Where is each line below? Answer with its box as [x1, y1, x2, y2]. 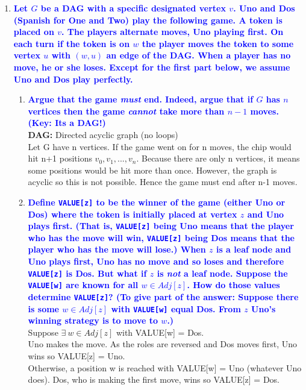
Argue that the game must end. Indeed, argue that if [28, 93, 254, 105]
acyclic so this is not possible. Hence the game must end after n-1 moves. [28, 175, 298, 188]
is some [28, 302, 59, 315]
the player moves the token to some [142, 37, 294, 49]
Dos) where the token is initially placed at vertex [28, 207, 237, 220]
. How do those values [187, 278, 280, 291]
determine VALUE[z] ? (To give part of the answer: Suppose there [28, 290, 299, 303]
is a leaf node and [216, 243, 292, 256]
